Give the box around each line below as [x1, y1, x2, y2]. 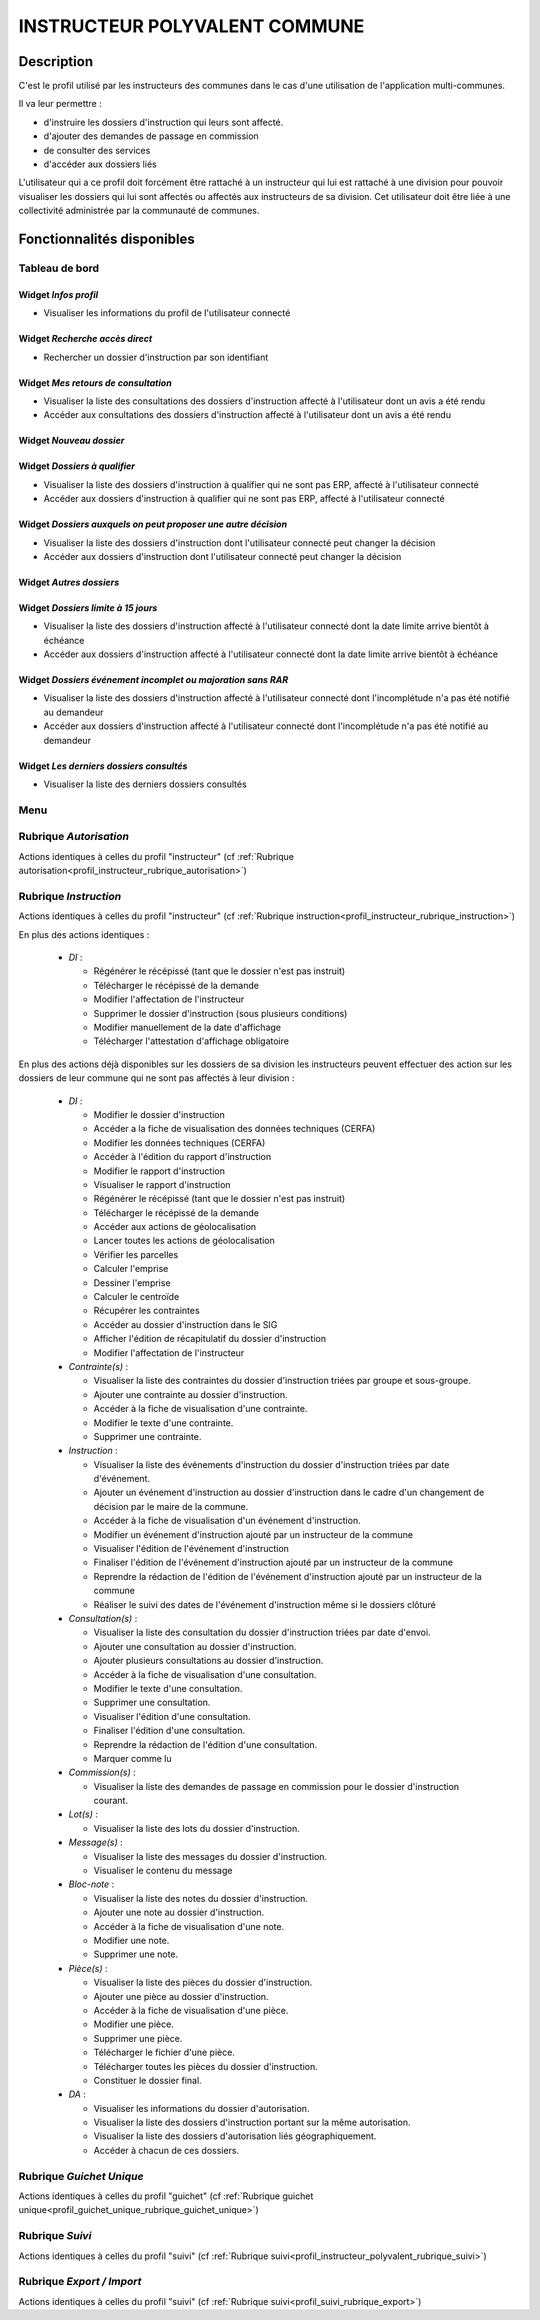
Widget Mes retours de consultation [18, 376, 172, 389]
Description [18, 53, 94, 70]
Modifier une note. [93, 1934, 170, 1946]
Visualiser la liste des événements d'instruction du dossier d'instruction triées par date [93, 1458, 450, 1470]
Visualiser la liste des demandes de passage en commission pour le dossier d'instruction [93, 1780, 460, 1792]
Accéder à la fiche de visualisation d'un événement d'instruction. [93, 1515, 361, 1527]
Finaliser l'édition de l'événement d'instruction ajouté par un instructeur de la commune [93, 1556, 454, 1569]
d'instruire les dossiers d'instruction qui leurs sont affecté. [43, 116, 284, 128]
